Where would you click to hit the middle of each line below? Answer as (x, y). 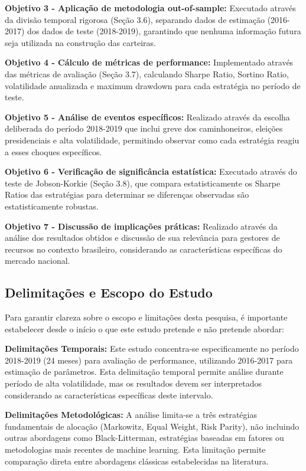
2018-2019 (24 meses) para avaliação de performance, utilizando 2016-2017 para (149, 360)
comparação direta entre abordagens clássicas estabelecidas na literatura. (137, 461)
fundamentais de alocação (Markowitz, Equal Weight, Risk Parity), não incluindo (152, 426)
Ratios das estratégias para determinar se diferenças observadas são (127, 194)
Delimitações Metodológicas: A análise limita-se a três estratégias (131, 415)
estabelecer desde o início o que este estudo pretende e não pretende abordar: (144, 328)
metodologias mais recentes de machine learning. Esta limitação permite (135, 449)
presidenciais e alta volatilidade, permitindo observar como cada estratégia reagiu (152, 140)
